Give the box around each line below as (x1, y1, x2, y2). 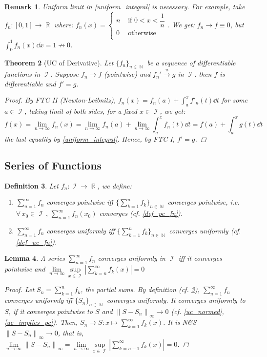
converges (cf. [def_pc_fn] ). (99, 208, 183, 218)
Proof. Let (4, 284, 35, 294)
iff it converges (178, 253, 222, 263)
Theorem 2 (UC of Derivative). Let (4, 57, 114, 67)
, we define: (97, 180, 132, 190)
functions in (4, 69, 40, 79)
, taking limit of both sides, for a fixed (24, 106, 137, 116)
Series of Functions (4, 158, 102, 172)
